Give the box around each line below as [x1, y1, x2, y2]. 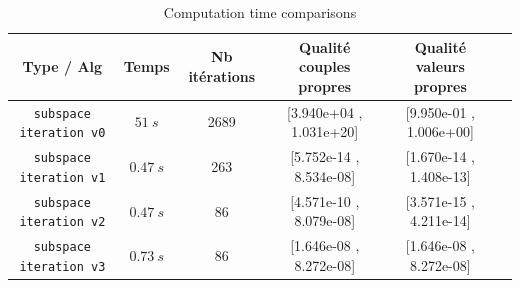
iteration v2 [19, 215, 106, 230]
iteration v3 [19, 259, 106, 274]
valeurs [415, 56, 465, 77]
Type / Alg [22, 56, 103, 77]
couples [299, 56, 351, 77]
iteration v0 [19, 126, 106, 141]
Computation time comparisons [163, 2, 357, 22]
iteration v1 [19, 170, 106, 185]
